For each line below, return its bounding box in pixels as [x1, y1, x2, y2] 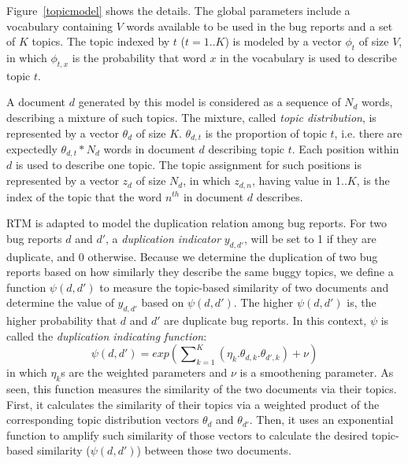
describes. [256, 188, 303, 204]
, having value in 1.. [251, 172, 347, 189]
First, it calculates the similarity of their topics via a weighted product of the [6, 396, 380, 412]
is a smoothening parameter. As [239, 364, 394, 381]
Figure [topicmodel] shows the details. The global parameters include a [6, 2, 351, 18]
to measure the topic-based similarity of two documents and [99, 278, 389, 295]
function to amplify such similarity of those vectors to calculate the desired [6, 426, 368, 443]
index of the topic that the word [6, 188, 162, 204]
